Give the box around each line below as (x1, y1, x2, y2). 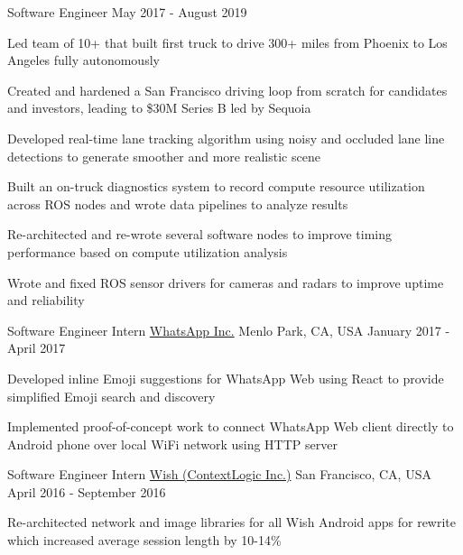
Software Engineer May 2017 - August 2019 (7, 3, 247, 21)
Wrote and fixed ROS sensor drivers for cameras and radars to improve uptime (7, 273, 444, 291)
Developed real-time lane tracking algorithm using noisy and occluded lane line (7, 128, 445, 147)
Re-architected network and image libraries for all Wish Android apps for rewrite (7, 513, 457, 532)
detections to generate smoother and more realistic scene (7, 146, 320, 165)
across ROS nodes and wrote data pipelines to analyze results (7, 194, 348, 213)
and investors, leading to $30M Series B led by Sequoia (7, 98, 311, 117)
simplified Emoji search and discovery (7, 386, 216, 405)
